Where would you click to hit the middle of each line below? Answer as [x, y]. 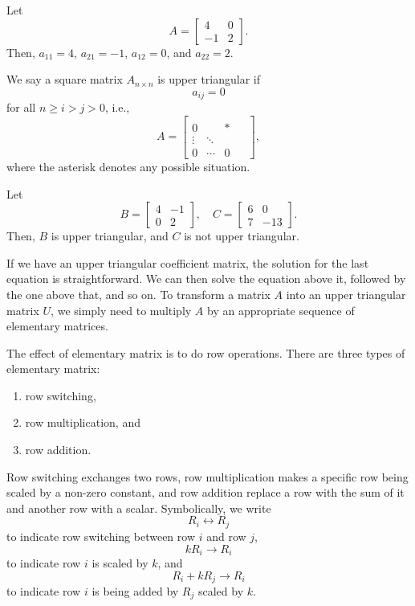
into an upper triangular [346, 294]
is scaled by [120, 562]
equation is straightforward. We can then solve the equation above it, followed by [206, 278]
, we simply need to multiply [121, 310]
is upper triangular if [209, 79]
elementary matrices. [57, 326]
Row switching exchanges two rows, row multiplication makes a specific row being [207, 476]
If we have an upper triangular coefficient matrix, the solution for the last [188, 262]
